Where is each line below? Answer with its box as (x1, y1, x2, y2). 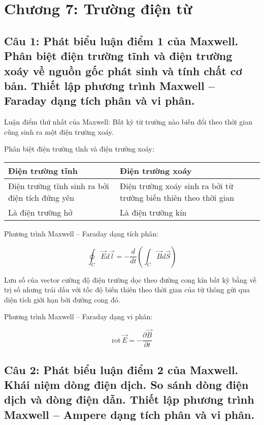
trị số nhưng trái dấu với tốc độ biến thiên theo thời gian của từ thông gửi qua (4, 284, 250, 295)
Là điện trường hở (8, 206, 73, 218)
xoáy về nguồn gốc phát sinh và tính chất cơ (4, 63, 242, 78)
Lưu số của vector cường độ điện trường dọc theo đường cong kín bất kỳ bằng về (4, 274, 256, 285)
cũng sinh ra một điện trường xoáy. (4, 126, 114, 137)
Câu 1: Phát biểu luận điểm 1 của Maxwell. (4, 33, 239, 48)
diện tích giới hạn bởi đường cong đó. (4, 294, 120, 305)
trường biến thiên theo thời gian (120, 191, 235, 203)
